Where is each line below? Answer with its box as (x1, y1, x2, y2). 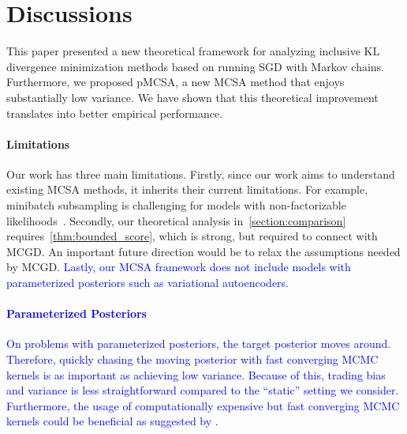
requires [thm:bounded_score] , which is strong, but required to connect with (6, 228, 378, 244)
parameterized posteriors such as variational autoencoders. (6, 274, 289, 291)
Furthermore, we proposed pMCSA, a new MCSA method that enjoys (6, 74, 345, 90)
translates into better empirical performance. (6, 104, 223, 121)
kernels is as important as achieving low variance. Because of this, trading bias (6, 366, 386, 383)
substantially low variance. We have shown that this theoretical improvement (6, 89, 379, 105)
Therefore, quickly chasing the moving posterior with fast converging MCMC (6, 351, 379, 368)
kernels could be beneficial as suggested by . (6, 413, 218, 429)
